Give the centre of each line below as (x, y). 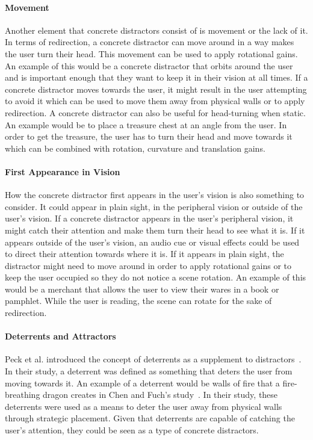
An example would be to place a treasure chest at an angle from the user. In (146, 124)
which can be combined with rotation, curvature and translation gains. (135, 148)
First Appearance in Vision (63, 171)
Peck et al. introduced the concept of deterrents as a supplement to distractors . (153, 359)
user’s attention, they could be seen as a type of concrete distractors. (132, 430)
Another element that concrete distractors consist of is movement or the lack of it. (156, 30)
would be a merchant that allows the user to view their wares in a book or (142, 289)
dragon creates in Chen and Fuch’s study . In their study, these (160, 395)
